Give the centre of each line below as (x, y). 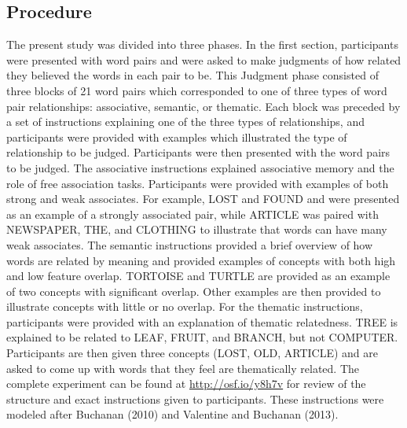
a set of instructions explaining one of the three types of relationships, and (185, 122)
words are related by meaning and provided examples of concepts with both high (201, 260)
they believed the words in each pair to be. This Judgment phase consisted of (192, 75)
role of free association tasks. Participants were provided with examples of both (198, 183)
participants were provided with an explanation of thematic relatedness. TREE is (202, 321)
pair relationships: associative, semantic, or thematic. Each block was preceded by (203, 106)
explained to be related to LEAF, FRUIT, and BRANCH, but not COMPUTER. (202, 337)
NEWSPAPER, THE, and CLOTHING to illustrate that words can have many (197, 229)
